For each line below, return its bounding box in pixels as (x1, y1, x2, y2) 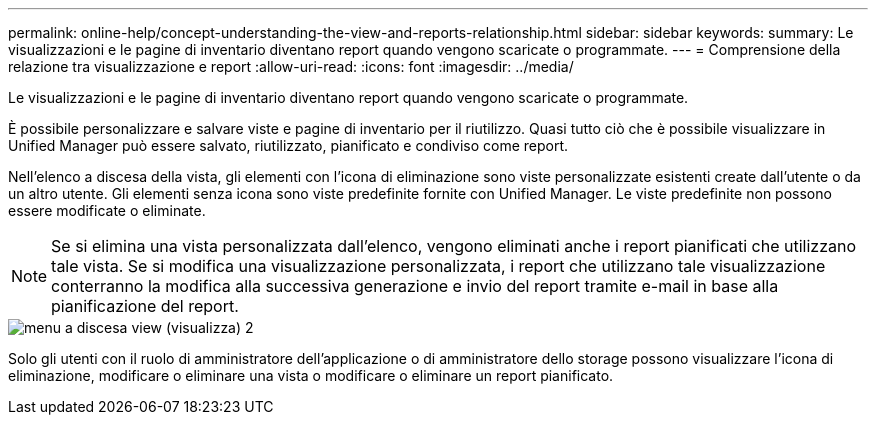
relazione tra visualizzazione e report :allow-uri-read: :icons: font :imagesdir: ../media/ (8, 58, 574, 75)
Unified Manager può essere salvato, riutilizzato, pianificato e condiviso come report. (8, 137, 569, 154)
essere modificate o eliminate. (8, 202, 206, 219)
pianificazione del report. (51, 296, 239, 316)
